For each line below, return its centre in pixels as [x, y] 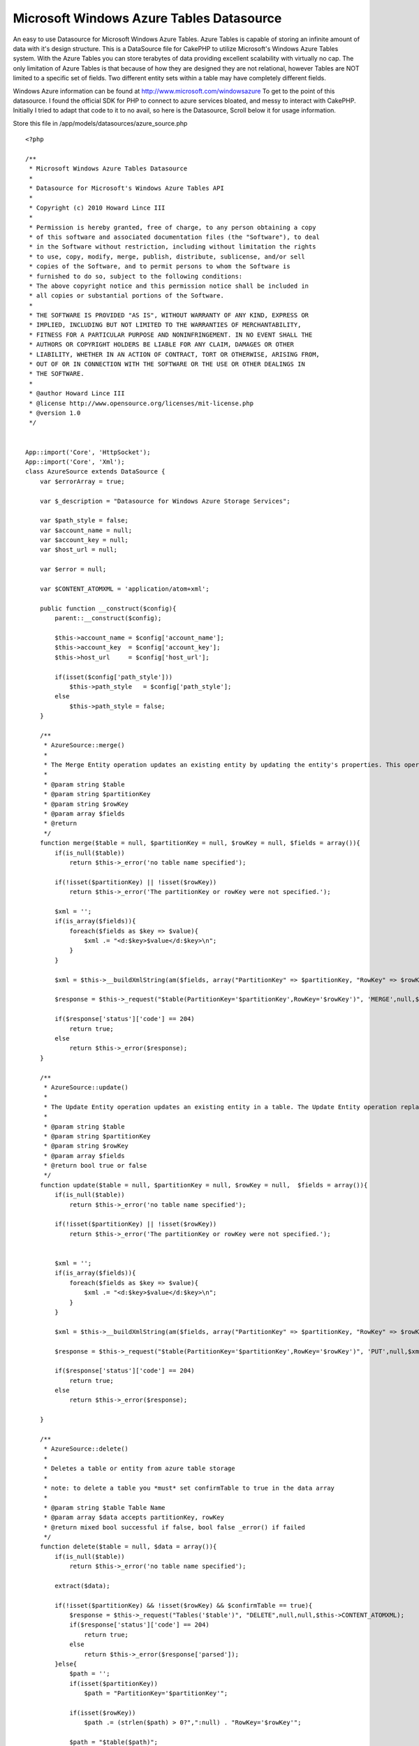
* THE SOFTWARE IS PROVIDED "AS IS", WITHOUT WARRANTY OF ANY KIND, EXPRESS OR [169, 315]
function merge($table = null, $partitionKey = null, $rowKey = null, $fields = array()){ [200, 843]
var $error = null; [73, 570]
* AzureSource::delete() [86, 1449]
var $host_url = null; [79, 550]
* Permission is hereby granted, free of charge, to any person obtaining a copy [172, 227]
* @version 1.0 [55, 413]
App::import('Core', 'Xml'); [75, 462]
